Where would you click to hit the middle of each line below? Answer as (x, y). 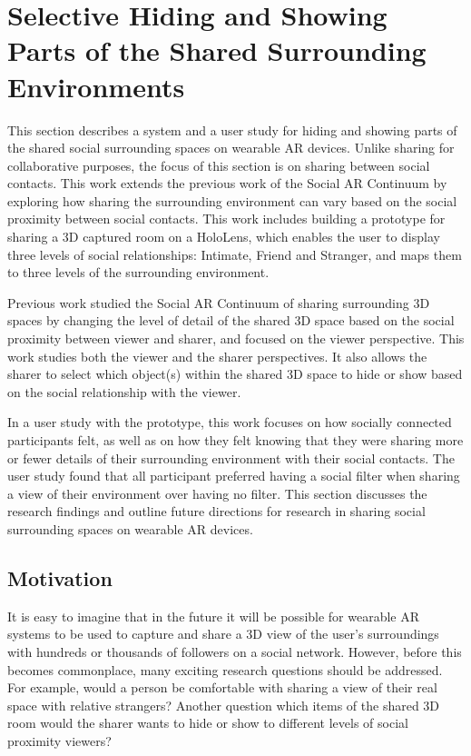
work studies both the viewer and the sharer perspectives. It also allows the (217, 356)
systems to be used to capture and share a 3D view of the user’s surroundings (223, 634)
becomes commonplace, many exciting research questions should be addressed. (225, 669)
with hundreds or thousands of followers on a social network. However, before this (235, 651)
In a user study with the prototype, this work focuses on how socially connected (230, 422)
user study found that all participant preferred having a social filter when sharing (234, 476)
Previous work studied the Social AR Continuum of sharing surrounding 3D (219, 302)
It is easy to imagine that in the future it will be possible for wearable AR (214, 616)
